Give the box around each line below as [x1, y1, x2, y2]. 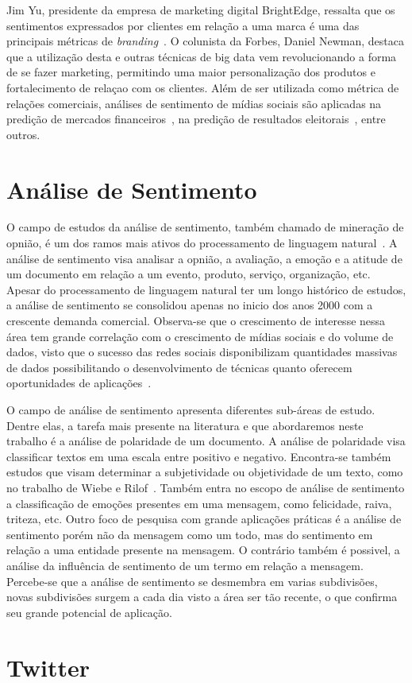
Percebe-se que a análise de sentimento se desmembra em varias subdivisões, [6, 572, 378, 589]
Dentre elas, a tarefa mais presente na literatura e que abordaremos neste [6, 417, 364, 433]
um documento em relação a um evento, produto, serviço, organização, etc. [6, 266, 371, 282]
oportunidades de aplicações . [6, 374, 152, 391]
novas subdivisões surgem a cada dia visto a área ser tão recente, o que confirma [6, 588, 398, 605]
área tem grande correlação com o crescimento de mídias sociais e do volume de [6, 328, 394, 344]
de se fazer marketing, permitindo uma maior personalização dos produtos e [6, 64, 375, 80]
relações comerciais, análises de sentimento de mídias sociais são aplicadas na [6, 95, 382, 111]
